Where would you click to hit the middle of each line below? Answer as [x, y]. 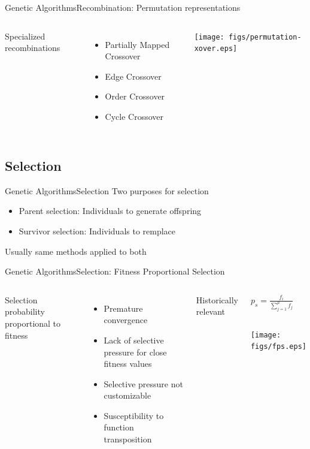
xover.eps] [216, 49]
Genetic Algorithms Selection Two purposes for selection [107, 190]
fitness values [128, 364]
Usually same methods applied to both [76, 251]
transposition [128, 439]
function [119, 427]
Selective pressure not [143, 383]
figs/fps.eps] [279, 347]
